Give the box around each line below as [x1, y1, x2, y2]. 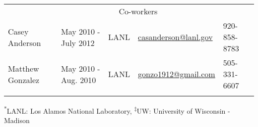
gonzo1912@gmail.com [138, 68, 215, 80]
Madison [4, 115, 30, 126]
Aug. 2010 [61, 74, 96, 85]
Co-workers [119, 5, 158, 17]
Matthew [8, 62, 39, 74]
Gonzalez [8, 74, 40, 85]
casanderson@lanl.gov [138, 31, 213, 42]
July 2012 [61, 37, 95, 48]
